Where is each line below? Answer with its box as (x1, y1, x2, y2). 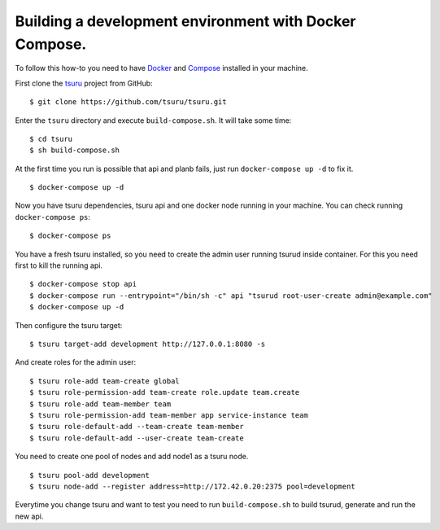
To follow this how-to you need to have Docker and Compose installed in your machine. (15, 64, 308, 73)
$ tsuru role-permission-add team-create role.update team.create (29, 388, 300, 397)
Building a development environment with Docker (15, 12, 356, 30)
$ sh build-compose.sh (29, 146, 120, 155)
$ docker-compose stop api (29, 279, 137, 289)
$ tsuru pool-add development (29, 471, 150, 480)
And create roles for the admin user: (15, 357, 137, 367)
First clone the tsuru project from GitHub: (15, 78, 154, 88)
